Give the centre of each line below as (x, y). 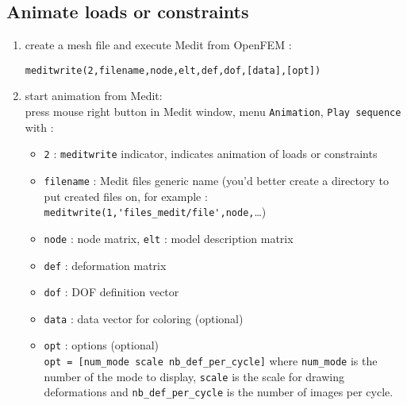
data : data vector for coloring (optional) (144, 318)
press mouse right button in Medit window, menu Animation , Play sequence (213, 112)
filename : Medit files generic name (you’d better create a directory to (216, 180)
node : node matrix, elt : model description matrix (169, 238)
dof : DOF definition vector (111, 292)
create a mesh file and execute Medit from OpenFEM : (158, 45)
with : (39, 127)
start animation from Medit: (94, 96)
